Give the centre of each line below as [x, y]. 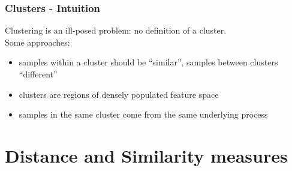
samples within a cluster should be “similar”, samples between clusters [148, 62]
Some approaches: [37, 42]
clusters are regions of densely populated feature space [119, 94]
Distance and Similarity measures [146, 155]
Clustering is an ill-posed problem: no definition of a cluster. [116, 30]
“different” [38, 74]
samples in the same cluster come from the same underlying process [143, 114]
